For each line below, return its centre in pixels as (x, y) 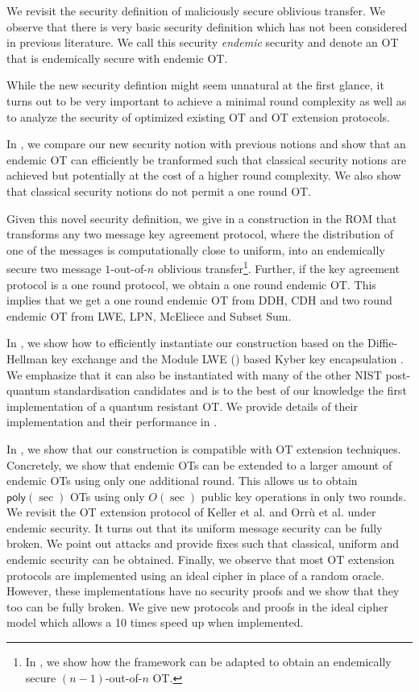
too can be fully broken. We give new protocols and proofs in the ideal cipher (197, 606)
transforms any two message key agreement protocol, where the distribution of (200, 234)
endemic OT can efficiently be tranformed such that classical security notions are (207, 159)
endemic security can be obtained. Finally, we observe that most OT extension (201, 559)
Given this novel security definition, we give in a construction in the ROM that (202, 218)
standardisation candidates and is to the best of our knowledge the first (230, 390)
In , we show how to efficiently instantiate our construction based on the (185, 343)
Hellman (27, 358)
